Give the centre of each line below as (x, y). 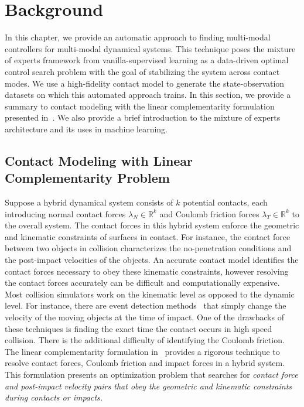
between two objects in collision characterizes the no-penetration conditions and (148, 248)
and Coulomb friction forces (209, 213)
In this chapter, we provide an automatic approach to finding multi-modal (138, 37)
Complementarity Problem (87, 178)
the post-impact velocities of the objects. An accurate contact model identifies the (152, 260)
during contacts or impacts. (54, 397)
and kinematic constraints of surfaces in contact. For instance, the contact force (148, 236)
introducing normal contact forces (65, 213)
